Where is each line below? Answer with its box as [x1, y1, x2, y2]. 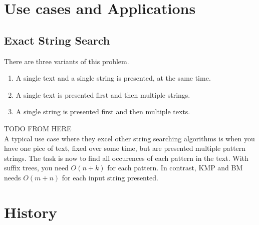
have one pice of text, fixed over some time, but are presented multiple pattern [4, 143, 246, 153]
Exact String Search [4, 32, 110, 48]
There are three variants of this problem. [4, 56, 129, 66]
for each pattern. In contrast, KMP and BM [107, 162, 243, 173]
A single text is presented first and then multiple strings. [16, 89, 190, 100]
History [4, 201, 57, 222]
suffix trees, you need [4, 162, 69, 173]
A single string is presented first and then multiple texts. [16, 106, 190, 117]
